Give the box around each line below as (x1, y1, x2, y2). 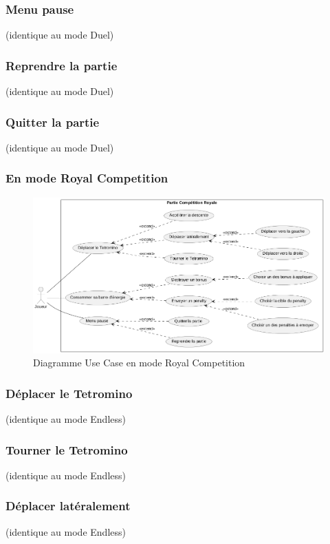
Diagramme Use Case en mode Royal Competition (33, 355, 245, 370)
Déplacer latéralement (5, 497, 131, 514)
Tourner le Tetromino (5, 441, 128, 458)
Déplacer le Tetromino (5, 384, 133, 401)
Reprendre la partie (5, 56, 118, 74)
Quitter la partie (5, 113, 100, 130)
